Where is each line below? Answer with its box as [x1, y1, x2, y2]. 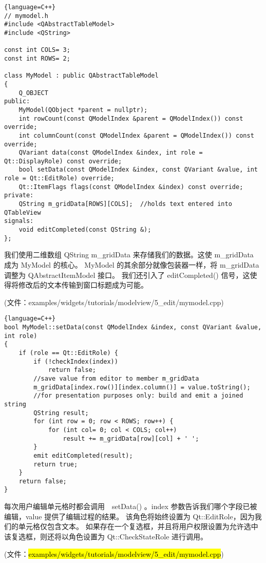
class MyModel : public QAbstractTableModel [4, 72, 159, 80]
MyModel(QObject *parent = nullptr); [18, 106, 148, 114]
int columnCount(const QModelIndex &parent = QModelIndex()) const [18, 132, 254, 139]
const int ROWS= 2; [4, 54, 70, 62]
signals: [4, 217, 34, 225]
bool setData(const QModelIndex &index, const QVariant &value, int [18, 166, 258, 174]
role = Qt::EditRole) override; [4, 175, 115, 182]
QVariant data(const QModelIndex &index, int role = [18, 149, 203, 157]
